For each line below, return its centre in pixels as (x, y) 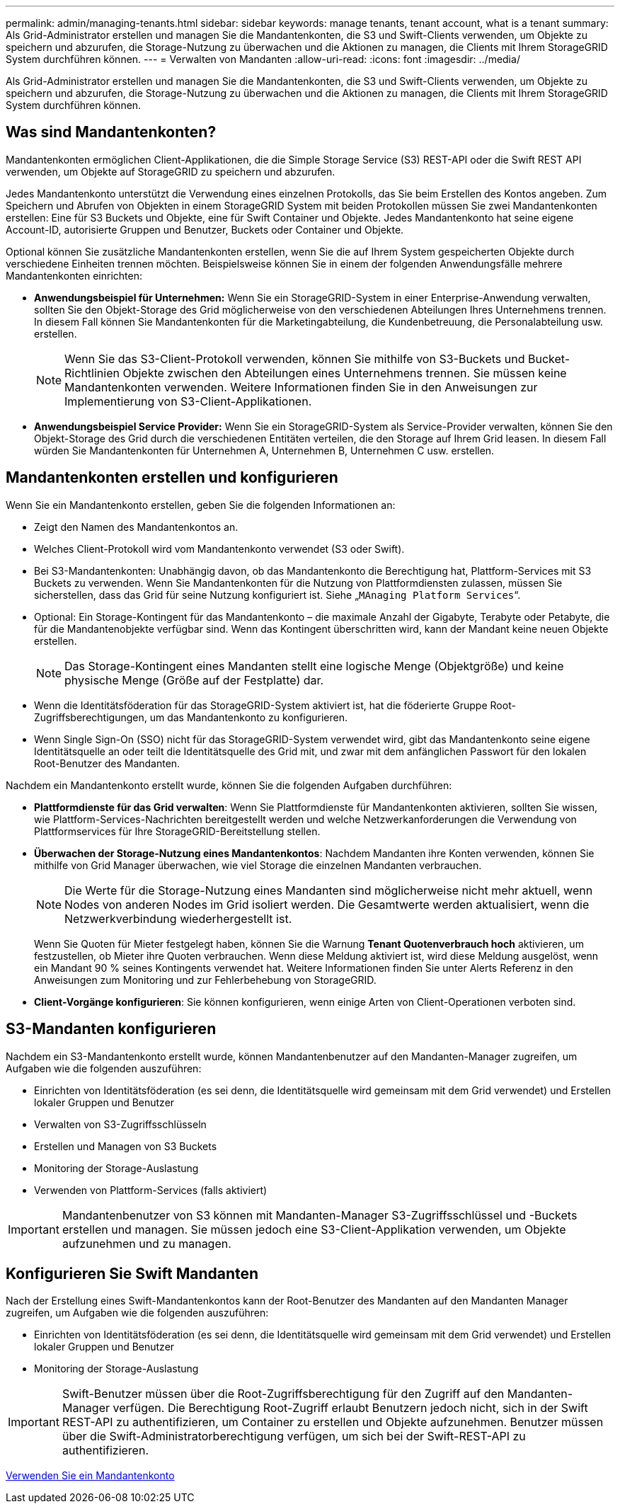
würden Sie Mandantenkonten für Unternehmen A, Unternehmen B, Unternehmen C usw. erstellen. (264, 450)
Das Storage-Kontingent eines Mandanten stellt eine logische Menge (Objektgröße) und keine (314, 666)
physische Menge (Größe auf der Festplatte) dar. (194, 680)
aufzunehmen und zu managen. (147, 1243)
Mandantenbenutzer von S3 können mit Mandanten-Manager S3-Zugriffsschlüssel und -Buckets (320, 1215)
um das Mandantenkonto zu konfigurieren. (248, 717)
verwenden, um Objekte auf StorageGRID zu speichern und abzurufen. (171, 171)
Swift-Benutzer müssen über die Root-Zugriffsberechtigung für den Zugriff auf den (283, 1394)
